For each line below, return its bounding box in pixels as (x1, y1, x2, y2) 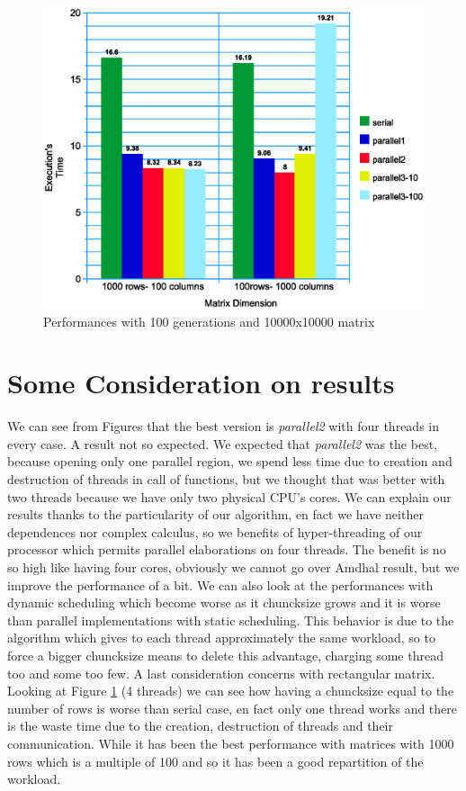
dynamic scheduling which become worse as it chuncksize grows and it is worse (7, 593, 441, 612)
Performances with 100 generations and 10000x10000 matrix (43, 311, 375, 330)
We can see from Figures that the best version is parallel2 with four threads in (7, 417, 439, 436)
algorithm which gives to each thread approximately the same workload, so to (7, 628, 435, 647)
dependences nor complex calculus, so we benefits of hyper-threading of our (7, 522, 423, 541)
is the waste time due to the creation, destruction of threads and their (7, 716, 394, 735)
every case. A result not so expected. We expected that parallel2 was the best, (7, 434, 437, 453)
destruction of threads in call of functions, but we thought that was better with (7, 470, 445, 489)
